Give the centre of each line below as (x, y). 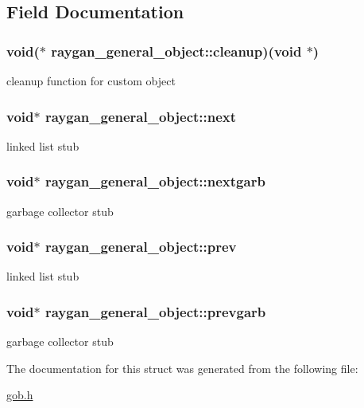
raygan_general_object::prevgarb (155, 311)
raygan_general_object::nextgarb (155, 181)
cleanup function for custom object (91, 80)
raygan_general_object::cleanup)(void (176, 51)
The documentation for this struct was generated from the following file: (182, 368)
